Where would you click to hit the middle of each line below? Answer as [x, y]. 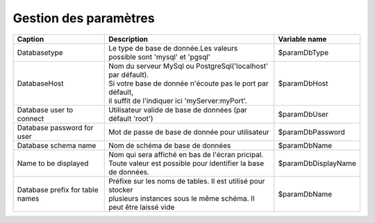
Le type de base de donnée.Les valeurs [173, 48]
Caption [31, 39]
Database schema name [57, 145]
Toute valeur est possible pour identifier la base [186, 163]
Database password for [55, 127]
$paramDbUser [303, 114]
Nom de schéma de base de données [170, 145]
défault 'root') [131, 118]
